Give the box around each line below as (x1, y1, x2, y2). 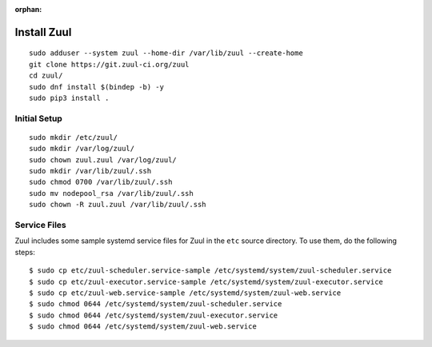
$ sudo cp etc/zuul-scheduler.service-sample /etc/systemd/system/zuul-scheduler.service (29, 266, 392, 275)
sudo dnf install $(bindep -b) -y (29, 82, 164, 91)
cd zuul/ (29, 71, 63, 80)
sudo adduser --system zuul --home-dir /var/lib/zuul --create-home (29, 49, 303, 58)
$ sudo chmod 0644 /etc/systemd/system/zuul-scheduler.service (29, 300, 282, 309)
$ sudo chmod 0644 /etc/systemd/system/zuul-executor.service (29, 310, 278, 320)
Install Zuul (14, 25, 72, 39)
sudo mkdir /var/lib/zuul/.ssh (29, 166, 152, 176)
